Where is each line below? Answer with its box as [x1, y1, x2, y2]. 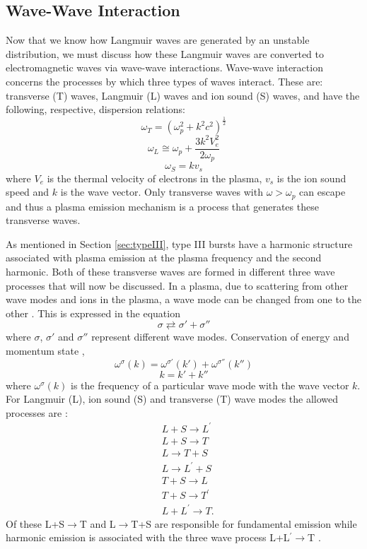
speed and [6, 184, 49, 199]
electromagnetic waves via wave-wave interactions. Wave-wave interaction [6, 60, 323, 75]
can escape [299, 184, 346, 199]
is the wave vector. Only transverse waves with [60, 184, 263, 199]
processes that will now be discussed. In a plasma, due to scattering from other [6, 278, 349, 293]
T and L [79, 516, 116, 531]
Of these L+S [6, 516, 65, 531]
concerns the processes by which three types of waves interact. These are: [6, 73, 323, 88]
